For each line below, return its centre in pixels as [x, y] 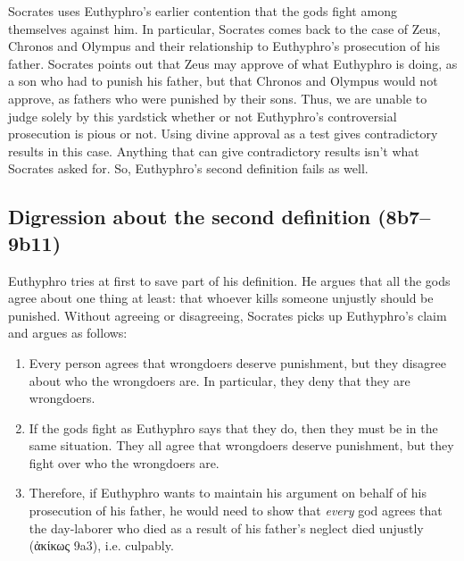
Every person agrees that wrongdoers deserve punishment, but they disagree [238, 362]
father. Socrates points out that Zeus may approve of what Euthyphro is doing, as [233, 63]
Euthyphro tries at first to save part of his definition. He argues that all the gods [229, 280]
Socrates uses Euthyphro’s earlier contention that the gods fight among [203, 11]
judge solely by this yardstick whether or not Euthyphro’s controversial [203, 116]
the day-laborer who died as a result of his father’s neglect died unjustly [226, 528]
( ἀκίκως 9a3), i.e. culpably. [101, 545]
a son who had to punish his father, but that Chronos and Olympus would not [223, 81]
